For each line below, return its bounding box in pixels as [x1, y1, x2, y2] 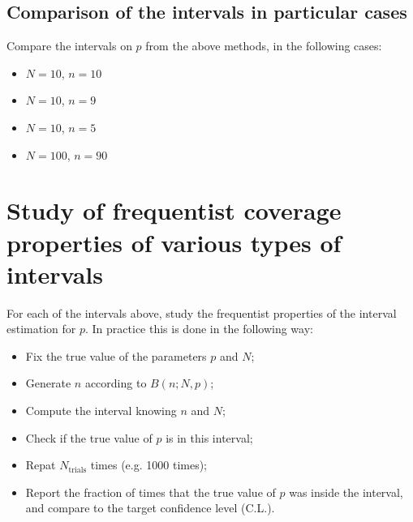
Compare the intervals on [6, 37, 132, 54]
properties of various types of [6, 225, 342, 259]
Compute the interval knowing [25, 402, 177, 419]
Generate [25, 374, 71, 391]
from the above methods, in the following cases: [145, 37, 382, 54]
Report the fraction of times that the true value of [25, 483, 276, 500]
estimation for [6, 320, 76, 337]
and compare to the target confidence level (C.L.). [25, 499, 275, 516]
